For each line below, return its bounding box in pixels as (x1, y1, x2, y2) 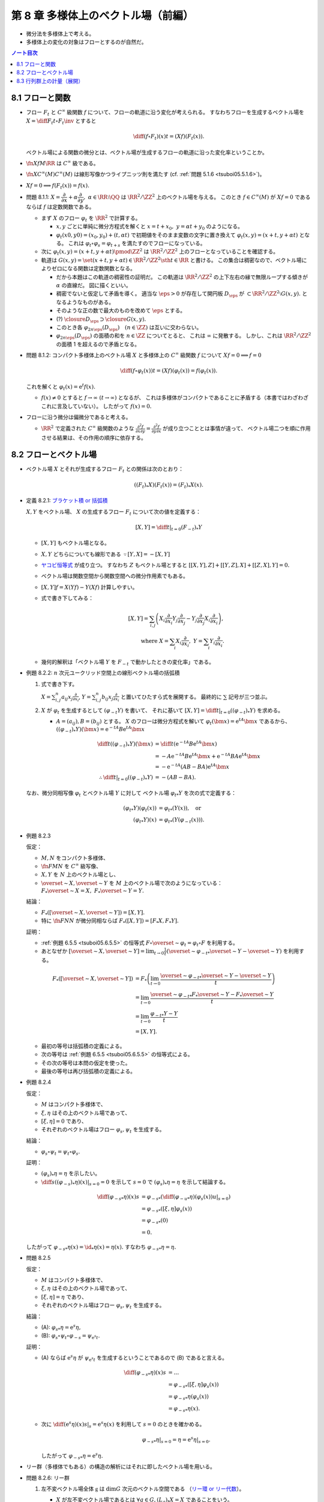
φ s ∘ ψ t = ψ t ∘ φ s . (41, 1148, 80, 1157)
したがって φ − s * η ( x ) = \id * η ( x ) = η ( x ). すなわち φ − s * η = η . (26, 1243, 176, 1252)
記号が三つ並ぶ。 (228, 693, 271, 701)
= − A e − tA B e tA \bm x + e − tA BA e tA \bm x (155, 752, 261, 759)
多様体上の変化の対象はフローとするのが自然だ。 (26, 38, 147, 45)
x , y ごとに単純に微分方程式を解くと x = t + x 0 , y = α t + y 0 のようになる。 (56, 223, 243, 231)
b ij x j (101, 694, 113, 702)
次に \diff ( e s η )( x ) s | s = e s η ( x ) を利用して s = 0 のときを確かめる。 (41, 1420, 205, 1429)
